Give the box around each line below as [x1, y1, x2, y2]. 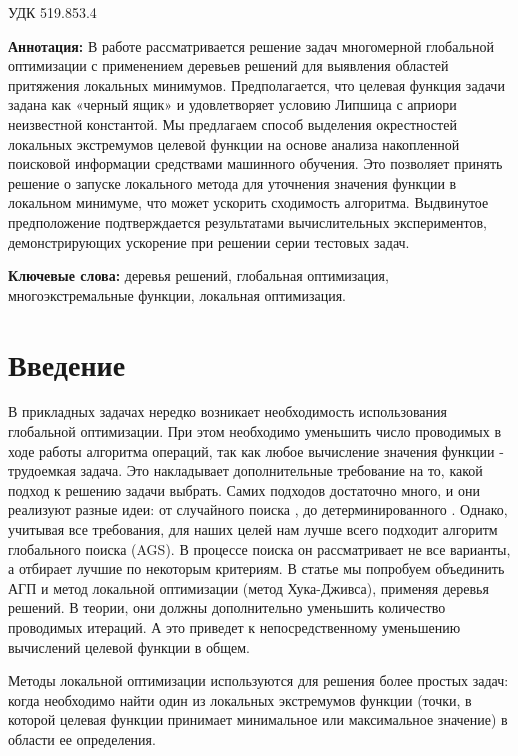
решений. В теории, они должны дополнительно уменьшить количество [8, 597, 446, 618]
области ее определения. [8, 728, 156, 749]
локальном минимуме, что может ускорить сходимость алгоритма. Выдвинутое [8, 192, 489, 213]
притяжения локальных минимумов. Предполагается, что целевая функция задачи [8, 74, 505, 95]
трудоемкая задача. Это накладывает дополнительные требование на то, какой [8, 460, 483, 481]
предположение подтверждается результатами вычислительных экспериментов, [8, 211, 487, 232]
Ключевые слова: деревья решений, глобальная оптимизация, [8, 265, 389, 286]
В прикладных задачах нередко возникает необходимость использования [8, 401, 448, 422]
